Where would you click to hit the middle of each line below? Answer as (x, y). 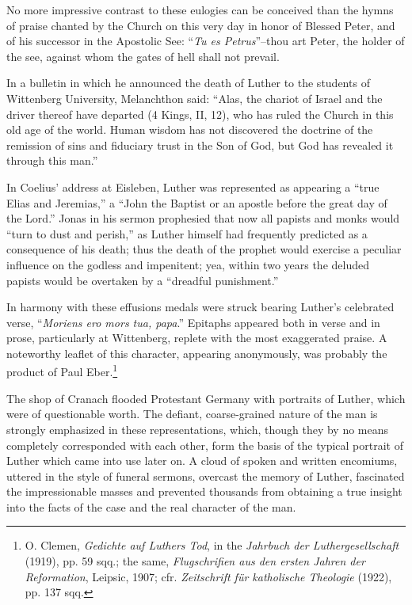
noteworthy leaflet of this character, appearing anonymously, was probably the (197, 353)
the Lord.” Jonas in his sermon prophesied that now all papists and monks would (203, 218)
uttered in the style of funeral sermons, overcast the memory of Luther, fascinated (206, 476)
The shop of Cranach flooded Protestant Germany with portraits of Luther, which (206, 398)
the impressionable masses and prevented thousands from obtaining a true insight (204, 491)
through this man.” (52, 160)
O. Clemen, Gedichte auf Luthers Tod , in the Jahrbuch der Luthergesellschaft (212, 545)
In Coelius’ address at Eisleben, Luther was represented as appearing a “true (193, 186)
